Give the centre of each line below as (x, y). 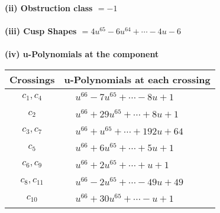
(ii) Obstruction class (49, 8)
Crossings (32, 79)
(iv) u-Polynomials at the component (82, 54)
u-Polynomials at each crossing (137, 79)
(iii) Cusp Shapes (41, 31)
